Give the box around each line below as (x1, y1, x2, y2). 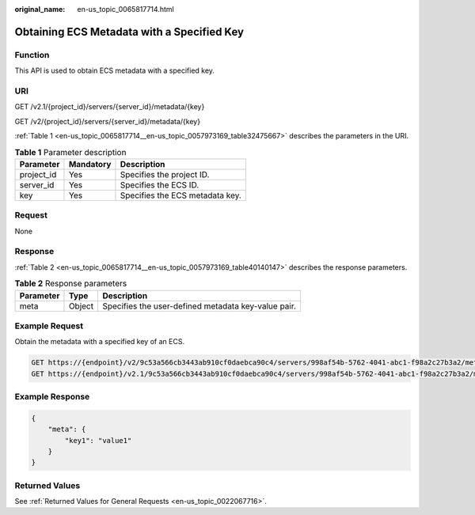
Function (14, 49, 50, 60)
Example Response (14, 391, 90, 402)
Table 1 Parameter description (14, 146, 127, 157)
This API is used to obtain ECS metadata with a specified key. (14, 66, 215, 75)
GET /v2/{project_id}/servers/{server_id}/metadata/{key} (14, 116, 201, 126)
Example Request (14, 320, 83, 331)
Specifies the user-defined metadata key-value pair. (102, 301, 297, 312)
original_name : (14, 5, 66, 13)
